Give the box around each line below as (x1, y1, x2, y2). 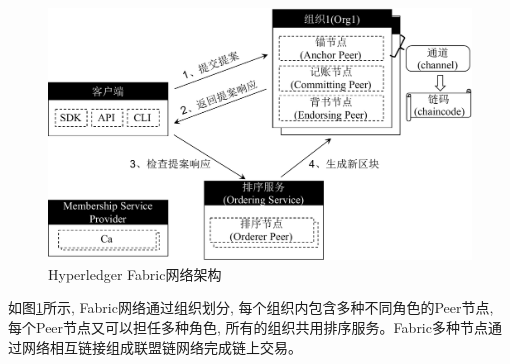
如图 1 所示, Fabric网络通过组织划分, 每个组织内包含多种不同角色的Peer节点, (8, 297, 494, 318)
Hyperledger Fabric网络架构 (48, 263, 222, 284)
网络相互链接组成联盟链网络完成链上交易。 (21, 336, 302, 357)
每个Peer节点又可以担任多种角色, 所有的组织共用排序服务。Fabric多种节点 (8, 316, 488, 337)
